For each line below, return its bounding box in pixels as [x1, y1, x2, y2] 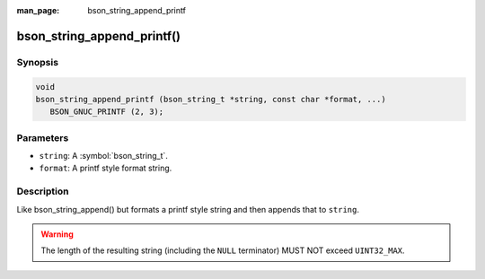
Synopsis [16, 56, 58, 68]
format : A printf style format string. [39, 162, 172, 174]
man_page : [16, 5, 60, 15]
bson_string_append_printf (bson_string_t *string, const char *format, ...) [35, 94, 386, 104]
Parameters [16, 131, 69, 144]
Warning [40, 229, 74, 240]
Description [16, 185, 69, 197]
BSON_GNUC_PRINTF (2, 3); [49, 107, 164, 117]
